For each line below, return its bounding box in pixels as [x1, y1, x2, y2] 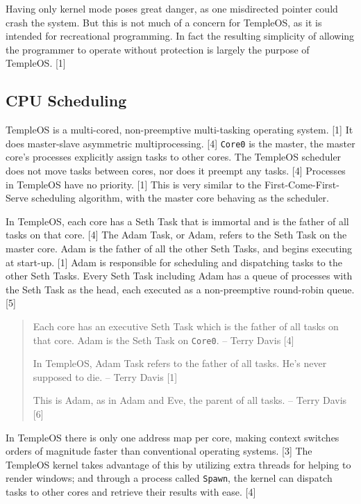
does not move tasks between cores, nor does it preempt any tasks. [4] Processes [6, 163, 346, 178]
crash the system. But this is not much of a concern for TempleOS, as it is [6, 15, 322, 29]
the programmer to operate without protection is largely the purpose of [6, 42, 310, 56]
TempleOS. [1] [6, 56, 66, 70]
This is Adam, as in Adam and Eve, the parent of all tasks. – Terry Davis [33, 393, 347, 407]
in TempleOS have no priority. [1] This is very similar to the [6, 177, 262, 191]
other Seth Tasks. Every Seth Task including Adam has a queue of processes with [6, 268, 353, 283]
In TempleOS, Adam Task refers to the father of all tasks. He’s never [33, 356, 327, 371]
